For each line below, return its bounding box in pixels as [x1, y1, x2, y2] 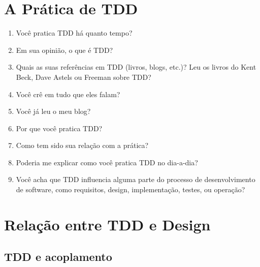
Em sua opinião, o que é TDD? [16, 44, 113, 55]
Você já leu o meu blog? [16, 106, 91, 116]
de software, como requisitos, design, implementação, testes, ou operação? [16, 184, 245, 195]
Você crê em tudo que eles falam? [16, 88, 120, 99]
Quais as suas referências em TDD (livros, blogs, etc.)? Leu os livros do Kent [16, 62, 256, 72]
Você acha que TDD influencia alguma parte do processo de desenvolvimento [16, 174, 255, 185]
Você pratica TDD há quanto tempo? [16, 27, 133, 38]
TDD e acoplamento [4, 249, 112, 264]
